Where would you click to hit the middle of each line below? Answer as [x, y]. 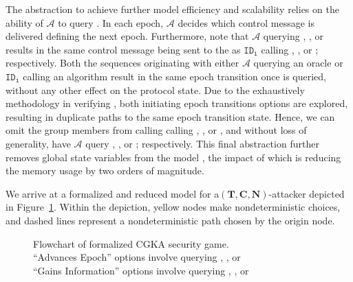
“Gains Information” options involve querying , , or [141, 270]
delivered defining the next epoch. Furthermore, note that [127, 36]
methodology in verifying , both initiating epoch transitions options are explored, [177, 103]
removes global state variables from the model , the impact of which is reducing [173, 157]
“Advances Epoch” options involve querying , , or [137, 257]
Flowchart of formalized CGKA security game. [131, 243]
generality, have [38, 143]
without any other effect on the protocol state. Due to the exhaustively [155, 90]
